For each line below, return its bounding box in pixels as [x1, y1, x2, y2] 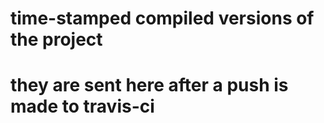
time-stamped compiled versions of [10, 7, 315, 30]
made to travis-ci [10, 95, 155, 118]
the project [10, 28, 103, 51]
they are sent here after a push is [10, 74, 289, 97]
